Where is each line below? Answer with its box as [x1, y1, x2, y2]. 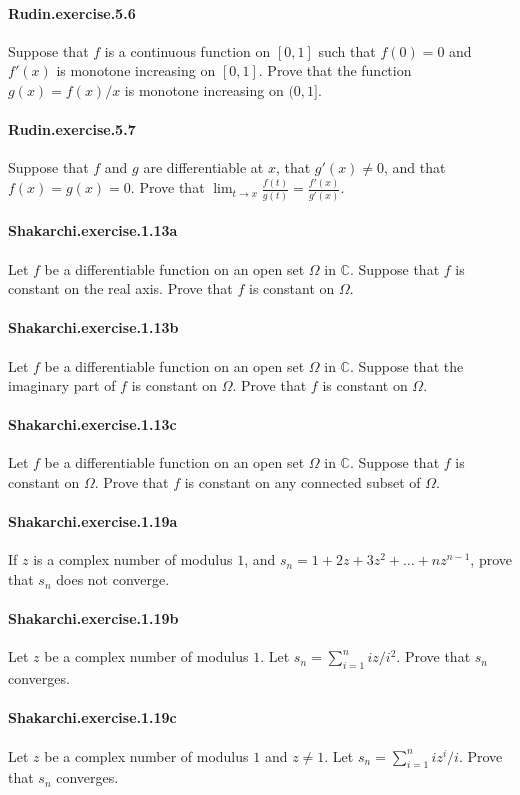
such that [318, 40, 376, 61]
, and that [384, 157, 446, 178]
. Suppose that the [349, 355, 464, 376]
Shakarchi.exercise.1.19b [8, 608, 179, 629]
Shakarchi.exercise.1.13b [8, 317, 179, 338]
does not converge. [56, 569, 170, 590]
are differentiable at [143, 157, 264, 178]
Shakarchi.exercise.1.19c [8, 707, 177, 728]
